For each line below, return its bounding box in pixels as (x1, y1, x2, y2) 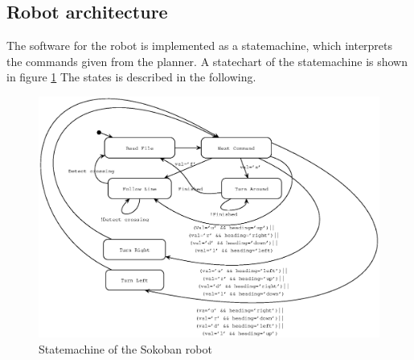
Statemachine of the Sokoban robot (39, 340, 212, 357)
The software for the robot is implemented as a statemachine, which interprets (6, 37, 393, 54)
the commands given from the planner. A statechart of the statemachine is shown (6, 52, 408, 69)
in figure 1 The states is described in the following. (6, 68, 256, 85)
